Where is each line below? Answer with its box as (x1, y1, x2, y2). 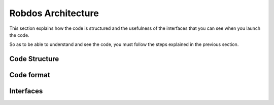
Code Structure (9, 55, 59, 63)
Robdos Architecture (9, 8, 99, 19)
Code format (9, 71, 50, 79)
